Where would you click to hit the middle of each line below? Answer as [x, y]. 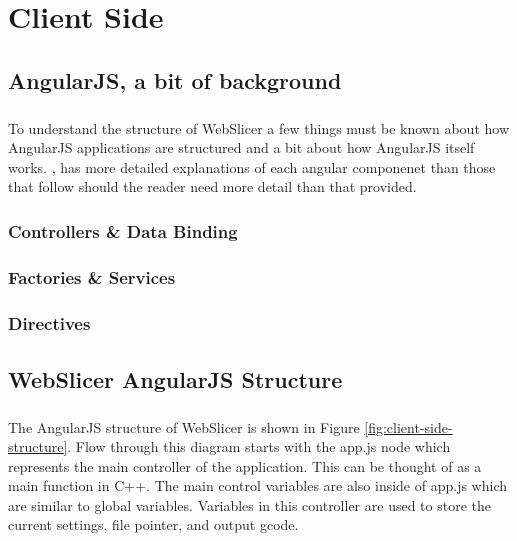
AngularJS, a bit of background [175, 79]
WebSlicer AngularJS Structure [175, 378]
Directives [49, 323]
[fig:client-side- [408, 426]
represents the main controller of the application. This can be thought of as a [245, 465]
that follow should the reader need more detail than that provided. [212, 186]
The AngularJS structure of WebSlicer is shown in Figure [184, 426]
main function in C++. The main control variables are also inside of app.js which [257, 485]
